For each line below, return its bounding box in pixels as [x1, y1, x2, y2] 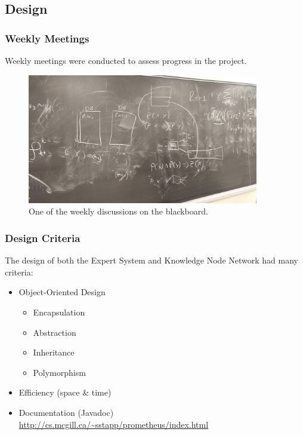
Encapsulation [33, 306, 85, 318]
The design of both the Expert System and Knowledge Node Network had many [5, 254, 298, 266]
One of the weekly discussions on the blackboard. [29, 205, 208, 217]
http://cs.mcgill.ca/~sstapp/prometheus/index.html [18, 418, 209, 430]
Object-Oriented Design [18, 286, 106, 298]
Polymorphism [33, 366, 86, 378]
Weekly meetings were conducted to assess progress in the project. [5, 54, 247, 66]
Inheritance [33, 346, 75, 359]
